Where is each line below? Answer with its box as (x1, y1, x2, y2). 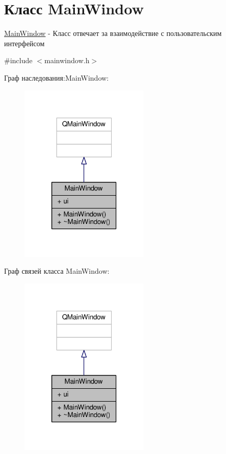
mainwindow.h (44, 55, 90, 66)
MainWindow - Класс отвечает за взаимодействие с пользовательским (4, 28, 222, 39)
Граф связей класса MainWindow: (4, 266, 110, 276)
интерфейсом (4, 37, 45, 48)
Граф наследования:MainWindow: (4, 72, 109, 83)
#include (4, 55, 33, 66)
